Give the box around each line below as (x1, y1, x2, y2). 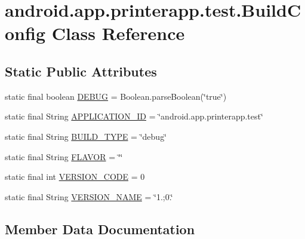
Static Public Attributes (5, 62, 157, 80)
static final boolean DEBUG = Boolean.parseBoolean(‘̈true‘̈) (5, 90, 227, 102)
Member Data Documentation (5, 219, 195, 238)
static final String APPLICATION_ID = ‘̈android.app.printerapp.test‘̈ (5, 110, 263, 122)
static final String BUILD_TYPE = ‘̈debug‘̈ (5, 130, 167, 142)
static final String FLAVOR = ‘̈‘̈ (5, 150, 123, 163)
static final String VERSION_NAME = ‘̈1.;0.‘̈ (5, 190, 173, 203)
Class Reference (51, 21, 185, 45)
